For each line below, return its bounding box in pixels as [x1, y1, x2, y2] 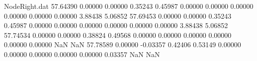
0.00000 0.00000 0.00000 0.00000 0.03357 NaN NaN [4, 49, 160, 59]
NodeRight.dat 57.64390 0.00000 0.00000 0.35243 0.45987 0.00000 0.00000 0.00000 [4, 1, 254, 11]
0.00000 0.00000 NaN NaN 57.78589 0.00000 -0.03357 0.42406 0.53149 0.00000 [4, 39, 241, 50]
